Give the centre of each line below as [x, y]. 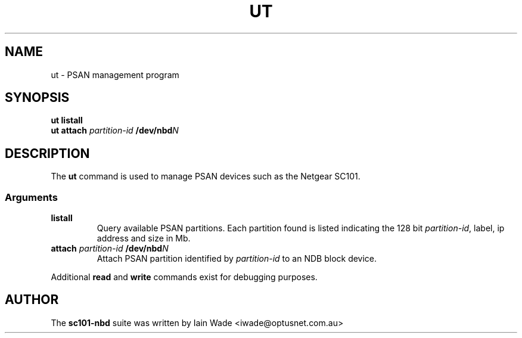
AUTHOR [32, 300]
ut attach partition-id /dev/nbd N [115, 131]
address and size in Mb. [144, 238]
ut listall [67, 120]
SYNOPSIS [37, 98]
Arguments [31, 197]
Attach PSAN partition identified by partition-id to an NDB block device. [237, 259]
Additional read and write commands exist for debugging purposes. [184, 277]
